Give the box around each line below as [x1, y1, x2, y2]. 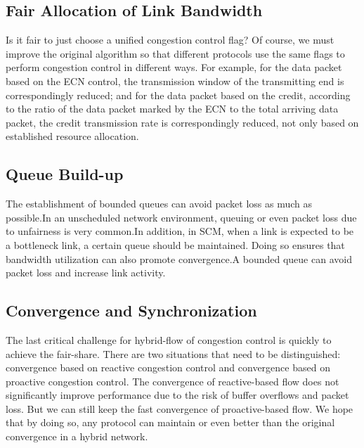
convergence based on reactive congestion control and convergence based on [6, 360, 330, 375]
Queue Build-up [6, 163, 124, 185]
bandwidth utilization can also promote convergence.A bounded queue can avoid [6, 251, 352, 266]
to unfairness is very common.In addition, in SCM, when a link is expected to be [6, 224, 354, 238]
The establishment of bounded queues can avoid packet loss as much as [6, 196, 313, 211]
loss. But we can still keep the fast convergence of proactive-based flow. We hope [6, 401, 353, 416]
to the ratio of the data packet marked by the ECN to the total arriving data [6, 101, 339, 116]
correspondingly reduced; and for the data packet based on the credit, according [6, 87, 351, 102]
